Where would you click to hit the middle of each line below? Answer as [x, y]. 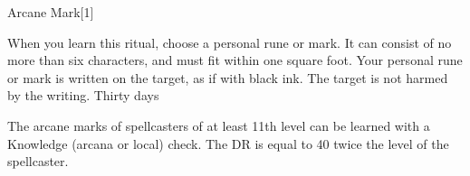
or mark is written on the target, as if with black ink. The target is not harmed [228, 77]
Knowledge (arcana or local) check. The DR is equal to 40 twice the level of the [228, 143]
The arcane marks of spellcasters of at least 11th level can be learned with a [219, 125]
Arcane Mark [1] [51, 12]
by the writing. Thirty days [83, 95]
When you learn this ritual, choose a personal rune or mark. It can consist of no [230, 42]
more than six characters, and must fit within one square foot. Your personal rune [235, 60]
